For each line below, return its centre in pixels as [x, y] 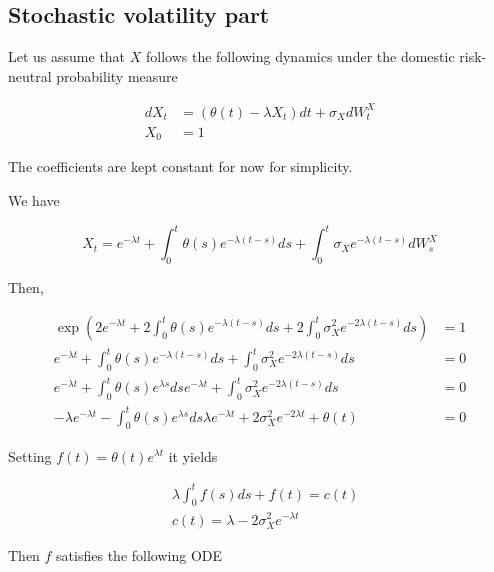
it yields [193, 455]
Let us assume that [67, 56]
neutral [30, 75]
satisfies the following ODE [139, 554]
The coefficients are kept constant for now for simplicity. [180, 166]
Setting [30, 455]
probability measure [117, 75]
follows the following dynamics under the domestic [300, 56]
